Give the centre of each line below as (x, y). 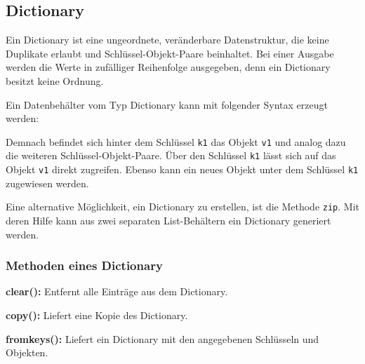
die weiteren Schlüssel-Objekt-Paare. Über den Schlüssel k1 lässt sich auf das (171, 155)
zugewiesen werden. (47, 183)
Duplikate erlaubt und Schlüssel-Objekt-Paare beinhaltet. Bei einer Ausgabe (170, 53)
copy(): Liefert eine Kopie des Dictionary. (97, 315)
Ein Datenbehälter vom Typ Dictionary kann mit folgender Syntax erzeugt (167, 104)
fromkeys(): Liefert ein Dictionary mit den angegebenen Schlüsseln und (162, 338)
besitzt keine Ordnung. (55, 80)
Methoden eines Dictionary (84, 265)
